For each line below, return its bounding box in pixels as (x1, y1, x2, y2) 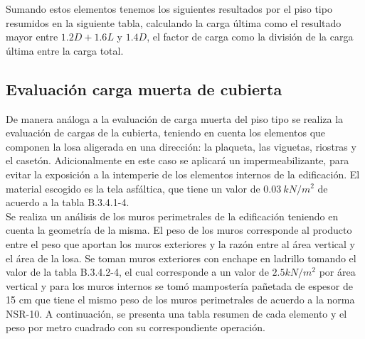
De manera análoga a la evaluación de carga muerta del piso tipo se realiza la (6, 111, 344, 126)
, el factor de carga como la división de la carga (147, 29, 354, 44)
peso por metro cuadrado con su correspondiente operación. (6, 320, 265, 335)
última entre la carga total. (6, 43, 124, 58)
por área (319, 264, 356, 279)
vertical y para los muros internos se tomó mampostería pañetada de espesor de (6, 278, 353, 293)
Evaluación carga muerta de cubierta (6, 77, 282, 99)
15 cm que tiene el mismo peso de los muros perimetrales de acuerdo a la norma (6, 292, 355, 307)
